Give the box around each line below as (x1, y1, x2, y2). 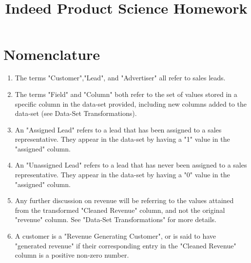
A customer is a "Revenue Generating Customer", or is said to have (15, 231, 216, 241)
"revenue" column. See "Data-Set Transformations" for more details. (15, 214, 216, 225)
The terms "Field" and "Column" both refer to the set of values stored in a (15, 89, 237, 99)
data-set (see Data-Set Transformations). (15, 108, 137, 118)
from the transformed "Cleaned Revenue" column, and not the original (15, 205, 225, 215)
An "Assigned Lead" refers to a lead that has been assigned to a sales (15, 124, 222, 134)
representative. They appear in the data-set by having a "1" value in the (15, 134, 230, 144)
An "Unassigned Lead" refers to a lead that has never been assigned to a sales (15, 160, 247, 170)
